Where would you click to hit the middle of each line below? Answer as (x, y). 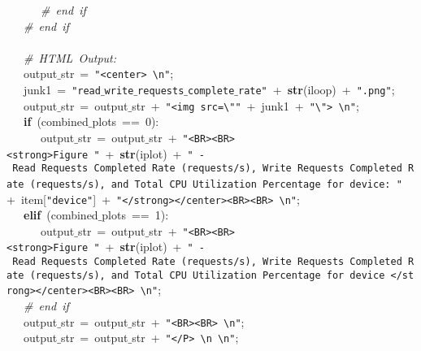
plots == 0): (126, 121)
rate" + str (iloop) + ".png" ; (316, 90)
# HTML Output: (70, 57)
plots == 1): (135, 215)
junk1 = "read (62, 90)
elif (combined (61, 215)
